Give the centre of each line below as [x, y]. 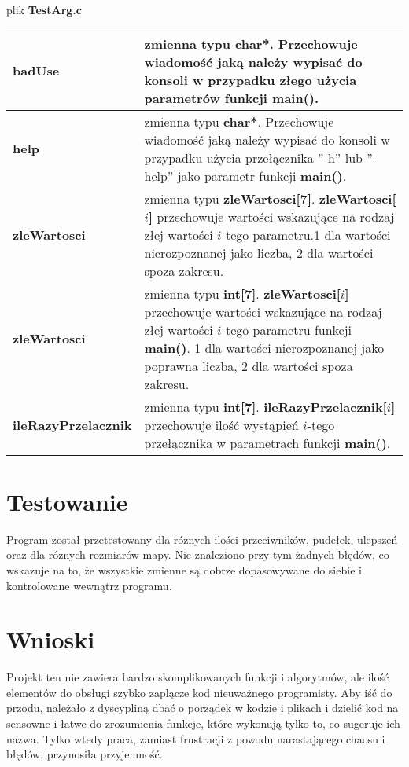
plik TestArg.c [44, 9]
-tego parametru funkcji [287, 329]
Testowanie [67, 501]
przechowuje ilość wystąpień [221, 424]
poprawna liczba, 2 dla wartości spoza [249, 365]
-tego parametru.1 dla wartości [306, 234]
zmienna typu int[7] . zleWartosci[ [242, 293]
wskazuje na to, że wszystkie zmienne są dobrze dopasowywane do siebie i [184, 569]
